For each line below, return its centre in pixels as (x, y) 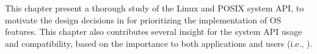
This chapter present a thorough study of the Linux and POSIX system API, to (155, 8)
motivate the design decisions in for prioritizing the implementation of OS (143, 19)
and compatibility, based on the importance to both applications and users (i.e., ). (159, 43)
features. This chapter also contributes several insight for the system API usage (154, 31)
